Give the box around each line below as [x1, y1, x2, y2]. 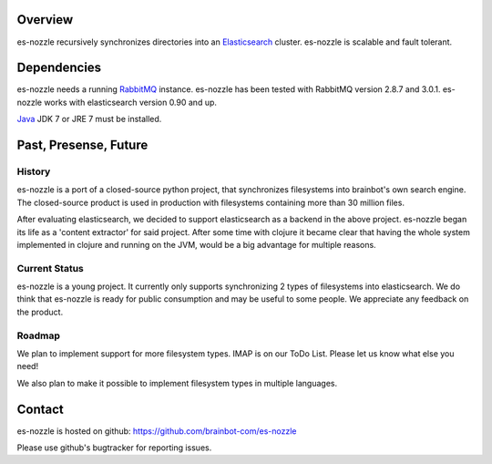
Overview [16, 12, 74, 27]
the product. [16, 306, 64, 317]
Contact [16, 401, 64, 417]
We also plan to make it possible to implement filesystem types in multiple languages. [16, 377, 337, 388]
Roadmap [16, 329, 61, 342]
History [16, 165, 51, 178]
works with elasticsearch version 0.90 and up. [44, 97, 218, 108]
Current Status [16, 262, 84, 274]
